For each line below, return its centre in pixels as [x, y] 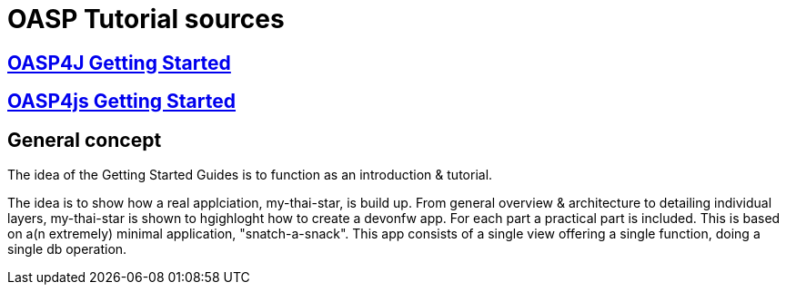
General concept [85, 140]
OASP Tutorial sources [146, 19]
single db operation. [67, 249]
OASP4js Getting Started [122, 102]
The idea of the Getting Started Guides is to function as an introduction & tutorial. [250, 175]
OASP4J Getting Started [119, 63]
